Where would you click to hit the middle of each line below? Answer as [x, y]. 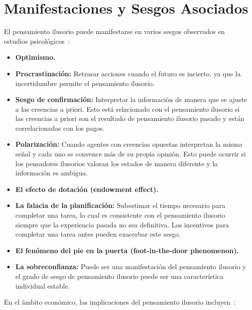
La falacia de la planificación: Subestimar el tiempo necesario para [120, 205]
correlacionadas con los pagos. [60, 128]
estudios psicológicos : [37, 41]
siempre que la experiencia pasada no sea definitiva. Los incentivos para [122, 224]
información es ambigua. [52, 173]
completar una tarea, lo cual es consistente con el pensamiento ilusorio [120, 215]
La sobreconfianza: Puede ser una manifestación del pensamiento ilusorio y [131, 267]
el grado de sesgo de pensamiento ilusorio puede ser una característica [119, 276]
